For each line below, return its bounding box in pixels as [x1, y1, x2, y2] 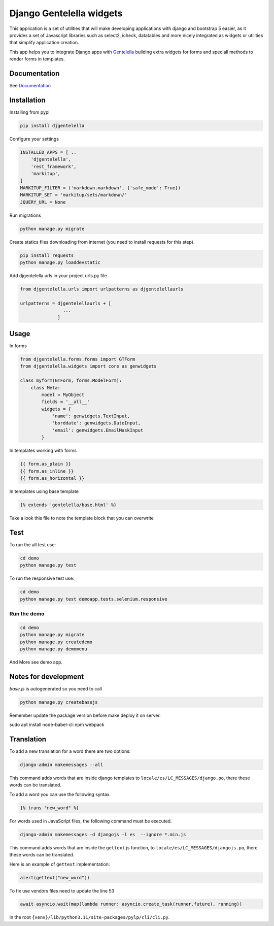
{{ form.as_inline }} [20, 468, 74, 474]
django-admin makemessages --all [20, 762, 104, 768]
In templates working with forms [9, 447, 77, 454]
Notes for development [9, 672, 84, 681]
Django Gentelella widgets [9, 8, 123, 19]
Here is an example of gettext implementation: [9, 861, 110, 867]
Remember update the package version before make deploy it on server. [9, 712, 161, 718]
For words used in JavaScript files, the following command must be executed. [9, 818, 172, 824]
